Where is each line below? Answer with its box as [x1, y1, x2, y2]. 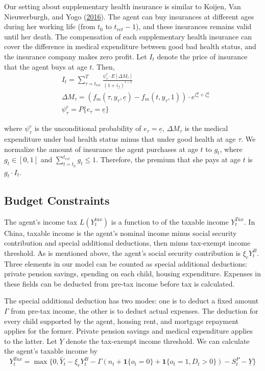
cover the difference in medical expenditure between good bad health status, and [4, 41, 256, 52]
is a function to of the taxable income [111, 216, 229, 227]
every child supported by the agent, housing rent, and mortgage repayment [4, 315, 239, 326]
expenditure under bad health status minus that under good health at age [4, 134, 236, 144]
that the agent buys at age [4, 61, 87, 72]
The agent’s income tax [4, 216, 78, 227]
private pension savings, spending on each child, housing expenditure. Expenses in [4, 268, 261, 279]
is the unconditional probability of [34, 123, 141, 134]
